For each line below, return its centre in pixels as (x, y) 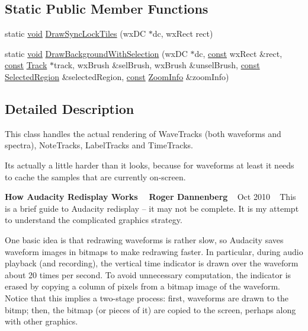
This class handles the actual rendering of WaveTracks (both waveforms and (143, 133)
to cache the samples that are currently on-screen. (95, 176)
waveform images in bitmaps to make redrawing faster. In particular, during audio (154, 251)
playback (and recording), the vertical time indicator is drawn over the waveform (152, 263)
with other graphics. (41, 321)
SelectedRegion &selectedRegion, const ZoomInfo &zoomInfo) (117, 76)
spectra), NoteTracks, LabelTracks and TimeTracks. (99, 145)
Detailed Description (70, 108)
